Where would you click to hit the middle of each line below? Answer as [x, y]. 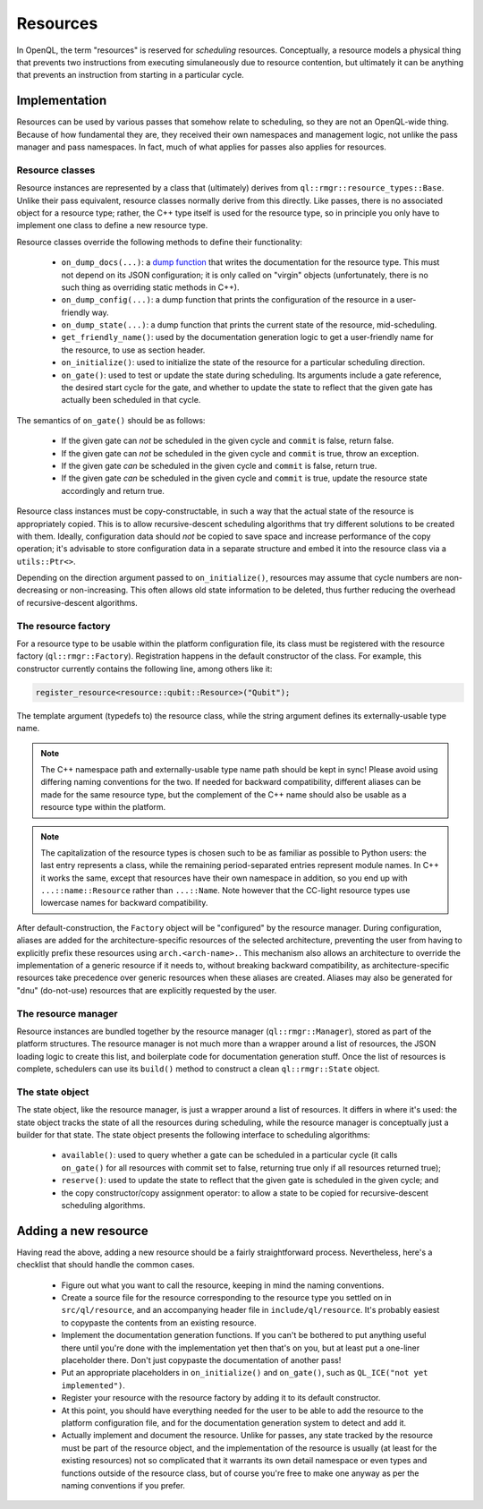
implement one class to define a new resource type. [112, 226]
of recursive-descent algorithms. [77, 602]
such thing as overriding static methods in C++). [150, 287]
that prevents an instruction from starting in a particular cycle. [131, 75]
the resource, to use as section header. [133, 350]
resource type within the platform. [103, 807]
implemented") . [93, 1385]
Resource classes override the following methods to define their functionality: [160, 242]
